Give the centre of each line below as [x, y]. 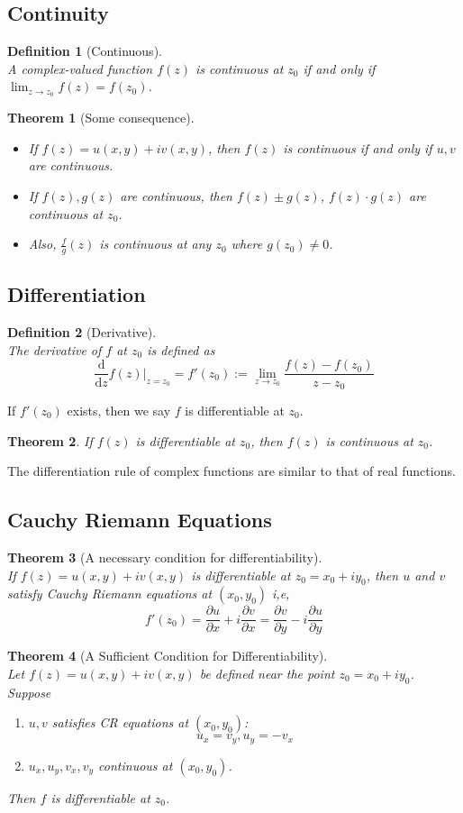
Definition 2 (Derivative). [82, 332]
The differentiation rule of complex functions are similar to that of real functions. [231, 471]
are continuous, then [176, 196]
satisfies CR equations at [120, 722]
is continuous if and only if [358, 147]
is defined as [181, 349]
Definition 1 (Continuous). [85, 51]
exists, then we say [119, 410]
